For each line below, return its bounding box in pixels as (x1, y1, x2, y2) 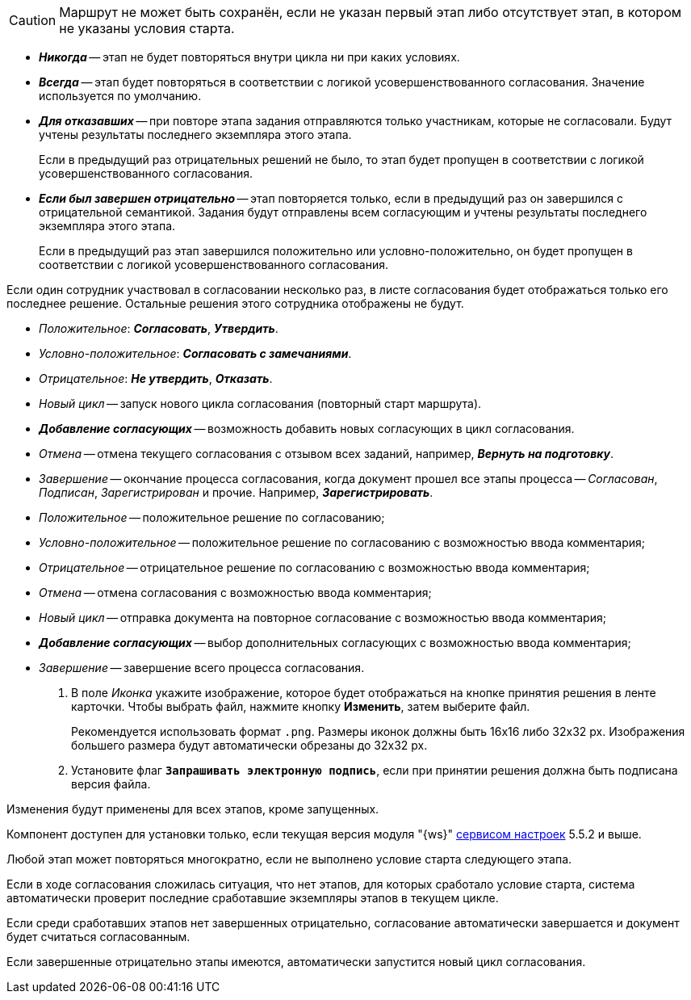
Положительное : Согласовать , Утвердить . (39, 321, 278, 335)
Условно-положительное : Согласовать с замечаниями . (39, 347, 352, 360)
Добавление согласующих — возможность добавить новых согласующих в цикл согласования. (39, 422, 575, 435)
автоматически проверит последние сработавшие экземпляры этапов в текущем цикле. (6, 891, 499, 905)
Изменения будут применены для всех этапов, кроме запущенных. (6, 802, 379, 816)
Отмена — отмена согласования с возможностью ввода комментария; (39, 586, 432, 599)
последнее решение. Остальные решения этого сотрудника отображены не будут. (6, 296, 464, 310)
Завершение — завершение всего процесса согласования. (39, 661, 365, 674)
